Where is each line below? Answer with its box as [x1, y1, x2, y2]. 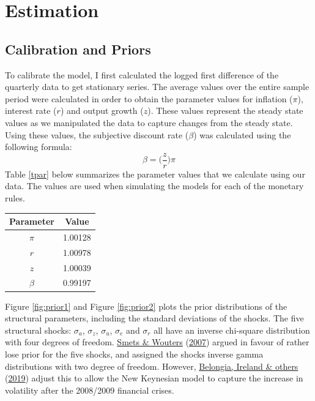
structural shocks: [5, 323, 72, 336]
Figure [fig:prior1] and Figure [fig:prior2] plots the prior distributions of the [5, 299, 287, 312]
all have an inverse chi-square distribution [154, 323, 310, 336]
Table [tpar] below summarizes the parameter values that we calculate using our [5, 167, 305, 180]
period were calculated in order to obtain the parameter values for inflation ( [5, 92, 293, 105]
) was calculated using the [193, 128, 291, 141]
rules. [5, 191, 25, 204]
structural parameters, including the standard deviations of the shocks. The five [5, 312, 304, 324]
